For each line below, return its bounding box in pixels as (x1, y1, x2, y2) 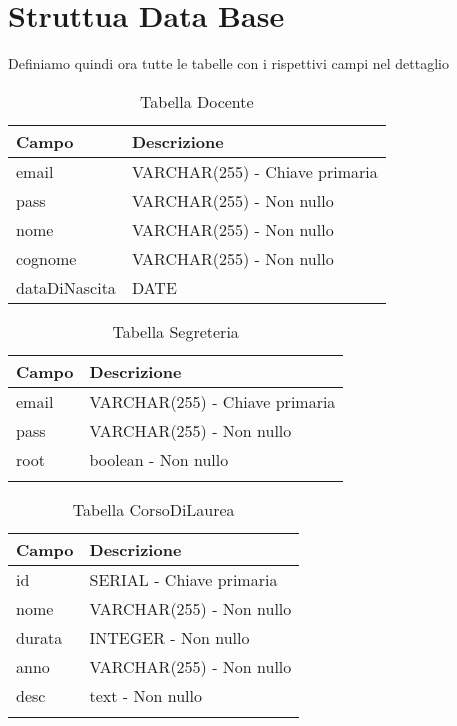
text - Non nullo (89, 683, 202, 707)
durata (16, 625, 63, 649)
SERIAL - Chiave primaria (89, 567, 278, 591)
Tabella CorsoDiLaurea (72, 497, 235, 521)
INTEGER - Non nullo (89, 625, 250, 649)
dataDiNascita (16, 275, 116, 299)
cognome (16, 246, 77, 270)
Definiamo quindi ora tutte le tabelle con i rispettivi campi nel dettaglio (8, 53, 449, 74)
